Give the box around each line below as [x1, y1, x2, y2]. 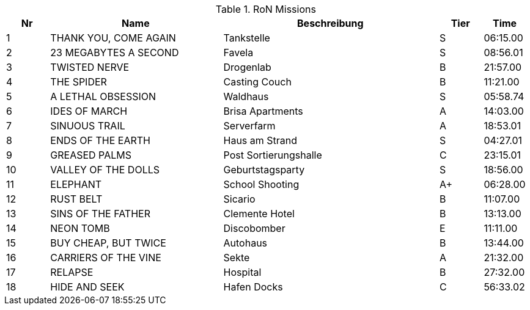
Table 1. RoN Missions [215, 3, 316, 15]
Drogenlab [223, 61, 271, 73]
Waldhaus [223, 90, 269, 103]
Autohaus [223, 237, 268, 249]
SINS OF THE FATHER [50, 207, 150, 220]
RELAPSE [50, 266, 94, 278]
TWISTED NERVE [50, 61, 130, 73]
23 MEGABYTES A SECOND [50, 46, 179, 59]
